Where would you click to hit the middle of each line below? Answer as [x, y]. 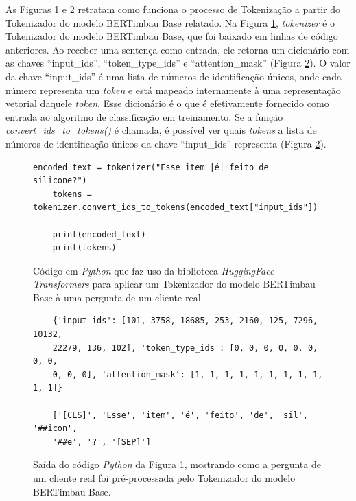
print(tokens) [84, 248]
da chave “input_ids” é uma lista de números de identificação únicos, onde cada [174, 76]
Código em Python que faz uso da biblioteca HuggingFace [154, 270]
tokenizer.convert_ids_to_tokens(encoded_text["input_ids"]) [176, 208]
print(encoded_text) [99, 234]
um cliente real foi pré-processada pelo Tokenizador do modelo [164, 478]
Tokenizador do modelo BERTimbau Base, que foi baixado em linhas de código [172, 36]
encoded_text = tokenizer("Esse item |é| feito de [151, 167]
